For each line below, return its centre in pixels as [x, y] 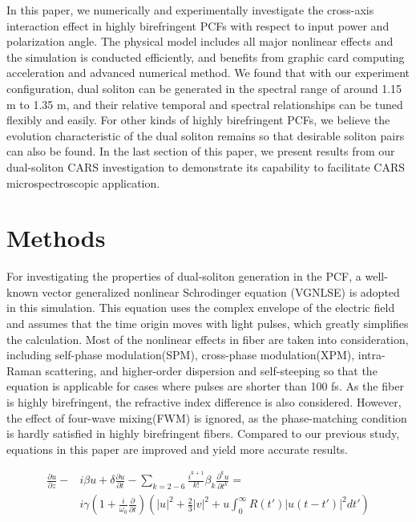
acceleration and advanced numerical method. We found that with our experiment [208, 73]
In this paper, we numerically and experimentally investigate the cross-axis [190, 10]
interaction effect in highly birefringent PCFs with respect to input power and [198, 25]
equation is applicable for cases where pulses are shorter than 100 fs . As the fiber [205, 386]
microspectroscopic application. [83, 182]
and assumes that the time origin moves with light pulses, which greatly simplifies [208, 324]
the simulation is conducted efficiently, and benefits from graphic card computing [206, 57]
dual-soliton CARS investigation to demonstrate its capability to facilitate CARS [206, 166]
